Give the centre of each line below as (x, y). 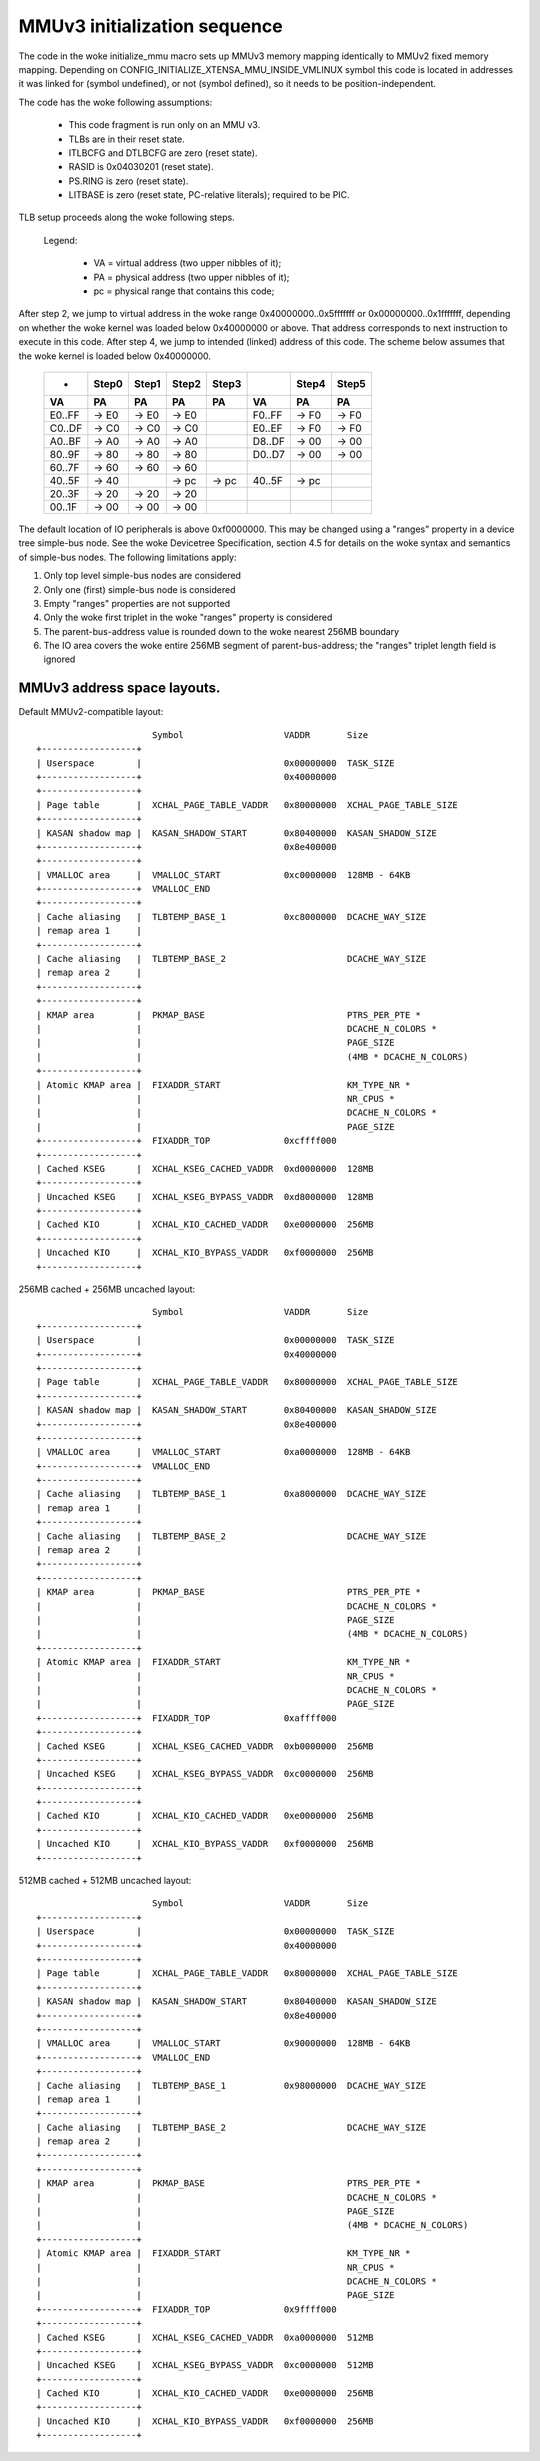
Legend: (60, 240)
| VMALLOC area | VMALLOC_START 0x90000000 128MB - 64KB (223, 2043)
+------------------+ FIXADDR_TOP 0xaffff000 (186, 1718)
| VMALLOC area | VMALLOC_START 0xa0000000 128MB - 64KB (223, 1452)
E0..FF (64, 415)
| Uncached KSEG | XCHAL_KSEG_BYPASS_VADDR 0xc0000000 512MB (205, 2365)
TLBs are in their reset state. (126, 139)
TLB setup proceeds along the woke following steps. (126, 217)
